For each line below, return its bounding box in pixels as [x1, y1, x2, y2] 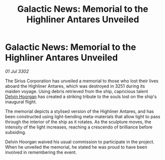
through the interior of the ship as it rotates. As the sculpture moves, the [5, 119, 152, 125]
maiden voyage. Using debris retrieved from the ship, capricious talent [5, 88, 148, 94]
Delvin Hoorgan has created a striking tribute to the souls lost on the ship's [5, 94, 157, 99]
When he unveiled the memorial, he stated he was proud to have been [5, 144, 148, 150]
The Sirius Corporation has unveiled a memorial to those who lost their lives [5, 78, 159, 84]
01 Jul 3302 [5, 68, 29, 74]
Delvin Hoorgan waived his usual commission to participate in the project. [5, 139, 155, 145]
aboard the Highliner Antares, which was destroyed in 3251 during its [5, 83, 145, 89]
